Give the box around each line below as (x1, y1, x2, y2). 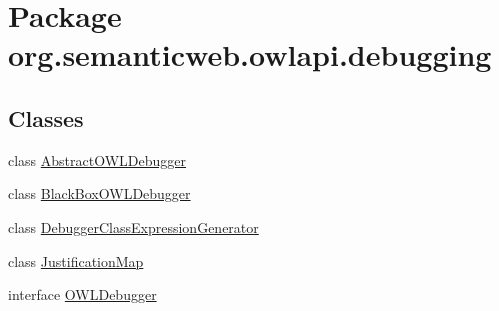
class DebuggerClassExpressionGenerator (8, 216, 259, 237)
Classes (8, 102, 84, 133)
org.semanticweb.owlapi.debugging (8, 34, 492, 75)
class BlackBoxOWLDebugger (8, 183, 191, 204)
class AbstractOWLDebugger (8, 149, 187, 170)
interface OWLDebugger (8, 284, 157, 305)
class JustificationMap (8, 250, 144, 271)
